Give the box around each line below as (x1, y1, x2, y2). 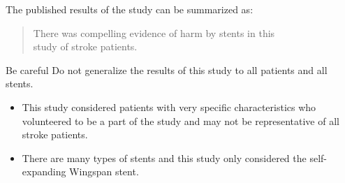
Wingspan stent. (69, 164, 139, 179)
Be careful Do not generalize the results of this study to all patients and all (6, 62, 328, 77)
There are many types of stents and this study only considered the (22, 150, 307, 165)
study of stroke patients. (33, 39, 138, 54)
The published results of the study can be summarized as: (6, 2, 254, 16)
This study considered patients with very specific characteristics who (22, 99, 316, 114)
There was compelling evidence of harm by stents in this (33, 25, 275, 40)
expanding (22, 164, 66, 179)
